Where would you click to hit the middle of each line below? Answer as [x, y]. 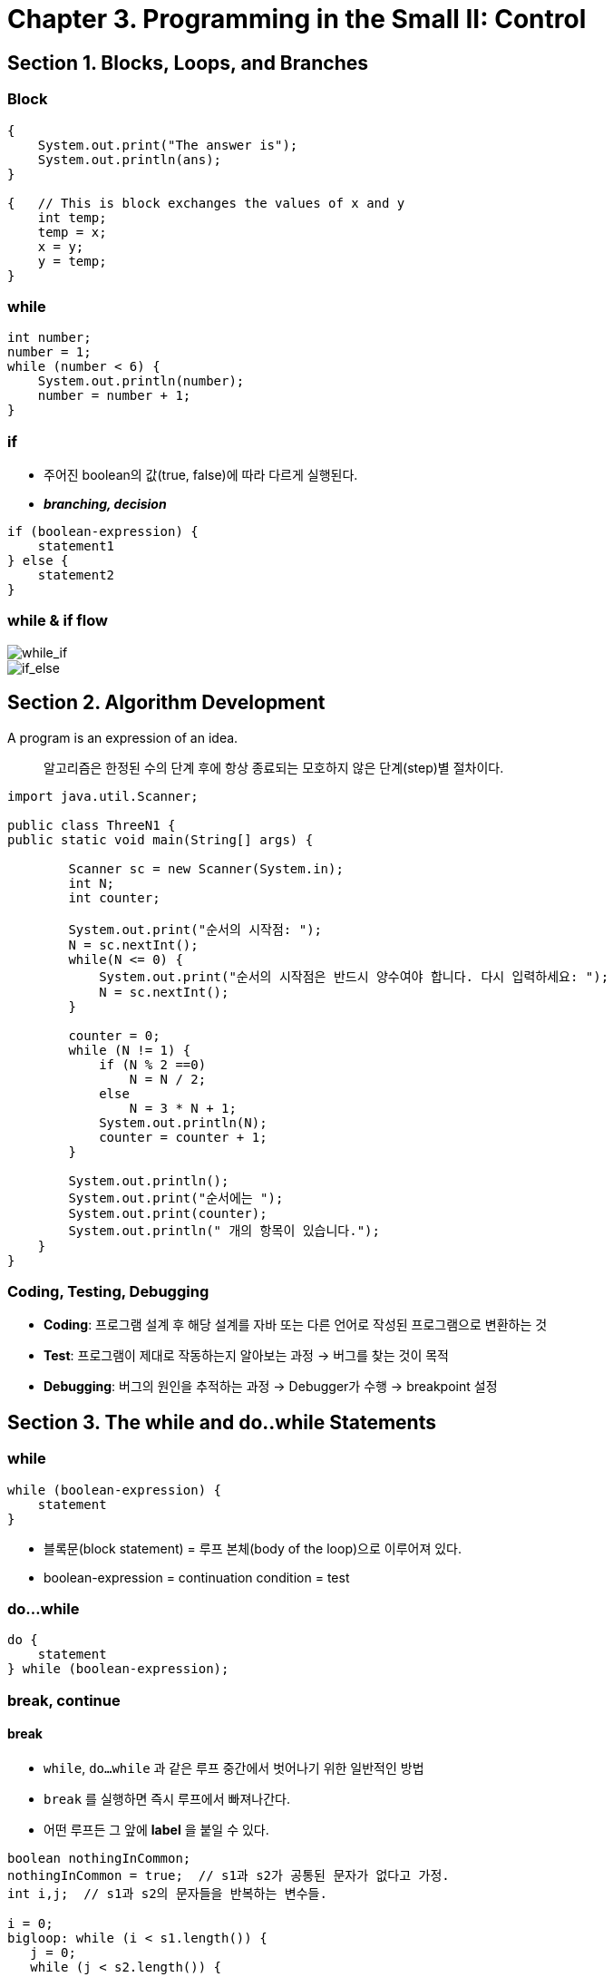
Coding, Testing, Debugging [108, 1292]
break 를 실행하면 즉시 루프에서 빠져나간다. [167, 1798]
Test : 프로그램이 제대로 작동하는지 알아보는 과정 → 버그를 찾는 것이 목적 [246, 1356]
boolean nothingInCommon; [99, 1858]
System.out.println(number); [141, 381]
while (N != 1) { [130, 1050]
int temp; [72, 217]
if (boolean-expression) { [103, 532]
